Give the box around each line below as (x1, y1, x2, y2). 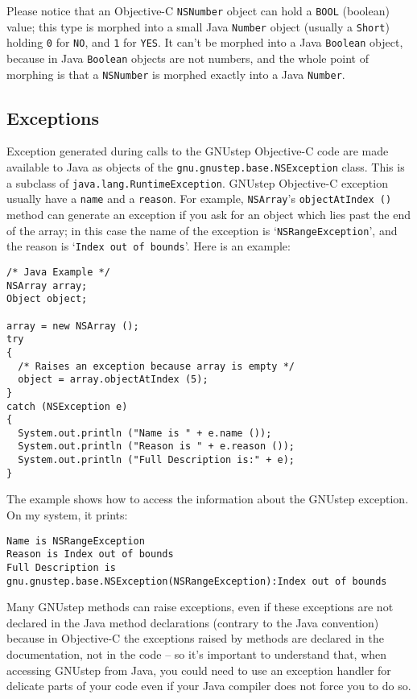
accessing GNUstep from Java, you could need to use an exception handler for (6, 661, 391, 678)
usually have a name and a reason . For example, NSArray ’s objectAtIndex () (6, 190, 392, 207)
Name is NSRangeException (6, 535, 145, 547)
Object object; (6, 293, 88, 305)
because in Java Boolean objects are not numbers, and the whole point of (6, 49, 370, 66)
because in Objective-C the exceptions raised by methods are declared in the (6, 630, 384, 647)
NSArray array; (6, 279, 88, 292)
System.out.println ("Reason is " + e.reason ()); (18, 440, 295, 453)
